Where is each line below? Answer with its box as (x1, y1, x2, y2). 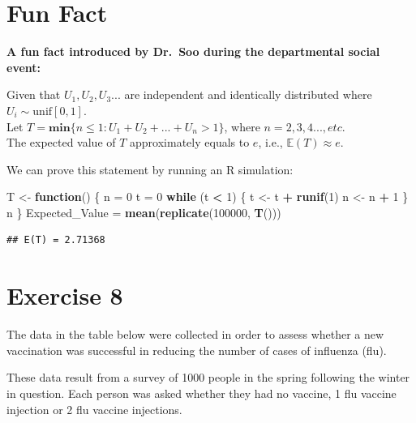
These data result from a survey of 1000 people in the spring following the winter (6, 369, 410, 386)
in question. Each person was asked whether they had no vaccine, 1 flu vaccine (6, 384, 397, 401)
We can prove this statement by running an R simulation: (6, 160, 294, 177)
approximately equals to (130, 134, 250, 151)
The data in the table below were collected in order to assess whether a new (6, 326, 384, 343)
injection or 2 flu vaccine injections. (6, 400, 182, 417)
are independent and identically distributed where (124, 86, 372, 103)
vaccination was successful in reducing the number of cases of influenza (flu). (6, 341, 387, 358)
